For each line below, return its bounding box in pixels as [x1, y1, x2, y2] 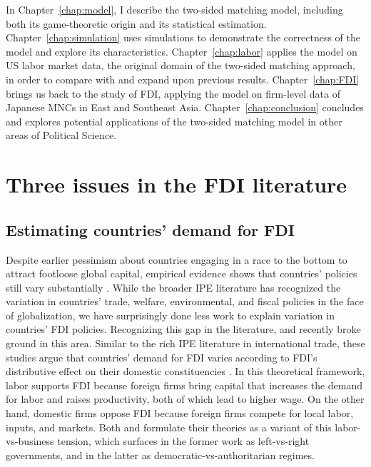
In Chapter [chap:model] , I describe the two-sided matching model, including [6, 2, 343, 16]
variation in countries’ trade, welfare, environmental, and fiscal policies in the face [6, 294, 364, 309]
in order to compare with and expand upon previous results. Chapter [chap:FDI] [6, 71, 360, 86]
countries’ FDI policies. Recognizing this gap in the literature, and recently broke [6, 322, 361, 337]
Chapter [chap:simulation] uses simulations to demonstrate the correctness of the [6, 30, 360, 45]
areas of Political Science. [6, 128, 117, 143]
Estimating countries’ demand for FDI [6, 218, 295, 240]
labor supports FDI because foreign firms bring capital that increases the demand [6, 377, 363, 392]
